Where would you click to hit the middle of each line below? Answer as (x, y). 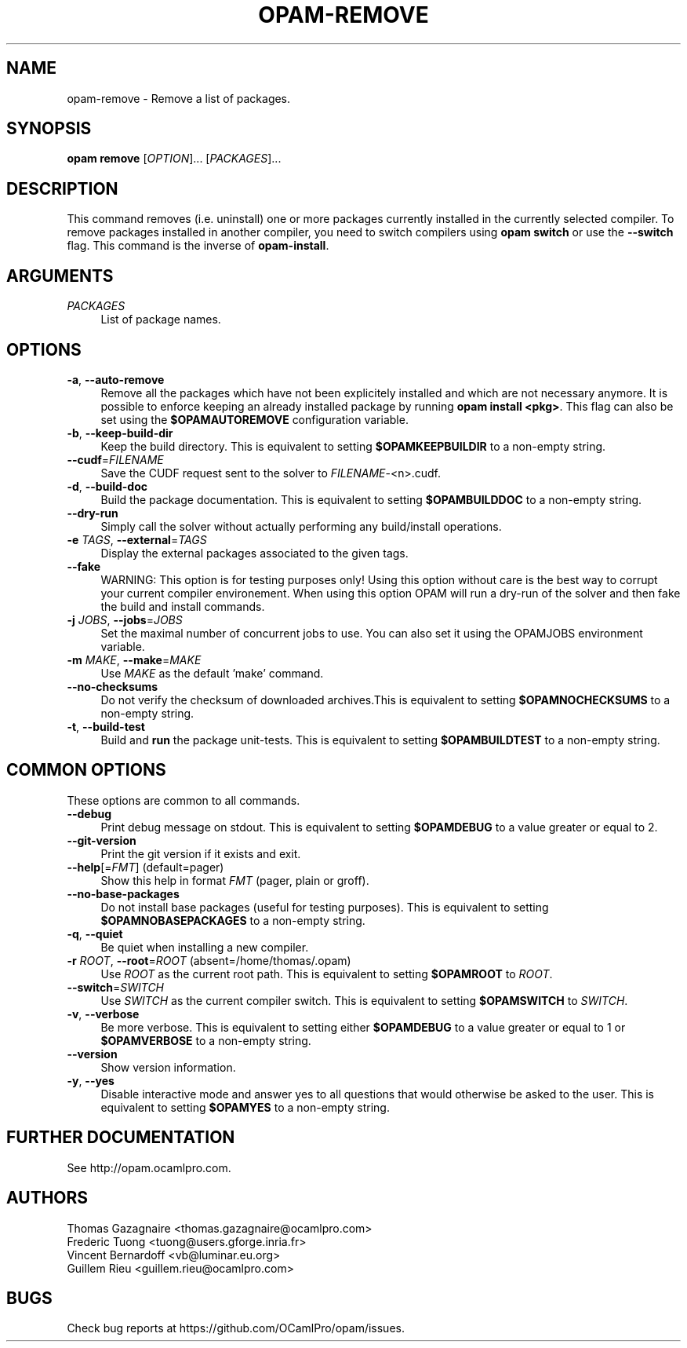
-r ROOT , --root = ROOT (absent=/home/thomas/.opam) (209, 960)
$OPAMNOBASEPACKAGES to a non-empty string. (233, 920)
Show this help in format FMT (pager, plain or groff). (235, 880)
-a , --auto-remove (116, 379)
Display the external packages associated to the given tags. (254, 553)
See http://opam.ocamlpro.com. (149, 1167)
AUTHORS (47, 1198)
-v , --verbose (103, 1014)
